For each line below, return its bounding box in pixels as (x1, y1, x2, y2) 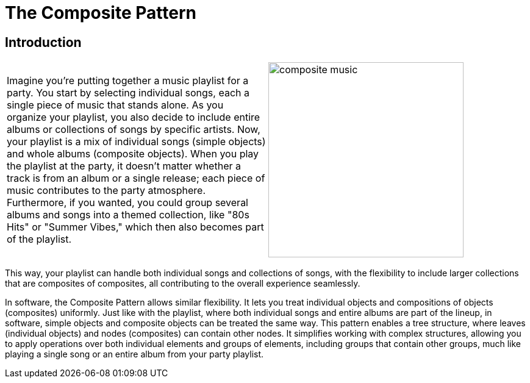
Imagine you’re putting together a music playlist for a (7, 74, 249, 87)
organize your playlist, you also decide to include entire (7, 111, 260, 124)
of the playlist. (7, 233, 72, 246)
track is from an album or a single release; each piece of (7, 172, 265, 185)
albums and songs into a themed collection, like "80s (7, 209, 249, 221)
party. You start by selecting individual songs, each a (7, 87, 249, 99)
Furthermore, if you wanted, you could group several (7, 196, 248, 209)
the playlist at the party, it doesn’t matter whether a (7, 160, 241, 173)
